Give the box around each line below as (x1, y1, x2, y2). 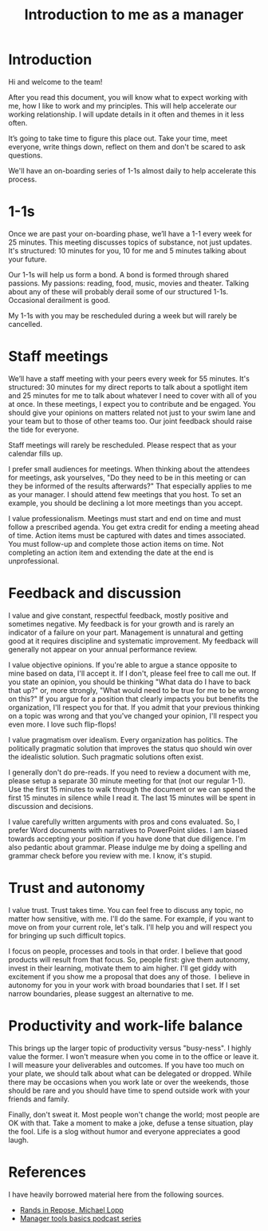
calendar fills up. (8, 448, 64, 458)
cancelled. (8, 319, 42, 329)
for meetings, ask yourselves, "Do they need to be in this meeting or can (8, 472, 246, 482)
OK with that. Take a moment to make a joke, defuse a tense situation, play (8, 1117, 254, 1128)
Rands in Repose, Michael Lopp (19, 1205, 124, 1214)
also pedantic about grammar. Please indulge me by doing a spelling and (8, 842, 247, 852)
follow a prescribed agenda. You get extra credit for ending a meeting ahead (8, 522, 259, 532)
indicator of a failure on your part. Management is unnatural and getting (8, 627, 243, 637)
